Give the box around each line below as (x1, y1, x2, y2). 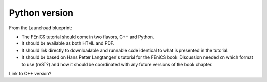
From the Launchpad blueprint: (9, 25, 72, 31)
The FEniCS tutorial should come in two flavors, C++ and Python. (21, 34, 154, 40)
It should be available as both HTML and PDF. (21, 41, 115, 46)
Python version (9, 7, 74, 18)
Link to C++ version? (9, 70, 52, 76)
